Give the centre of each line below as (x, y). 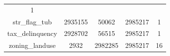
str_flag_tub (32, 21)
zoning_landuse (32, 45)
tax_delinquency (32, 33)
